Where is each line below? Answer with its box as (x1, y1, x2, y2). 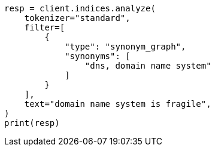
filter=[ (24, 23, 65, 32)
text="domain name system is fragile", (24, 99, 211, 109)
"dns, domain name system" (84, 61, 211, 70)
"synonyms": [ (65, 51, 131, 61)
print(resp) (4, 118, 60, 128)
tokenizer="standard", (24, 13, 131, 23)
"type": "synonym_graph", (65, 42, 186, 51)
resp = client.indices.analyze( (4, 4, 156, 13)
